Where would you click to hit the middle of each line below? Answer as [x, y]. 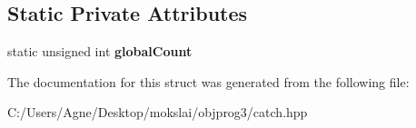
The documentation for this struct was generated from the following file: [208, 81]
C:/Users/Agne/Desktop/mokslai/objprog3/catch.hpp [158, 112]
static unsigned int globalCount [100, 51]
